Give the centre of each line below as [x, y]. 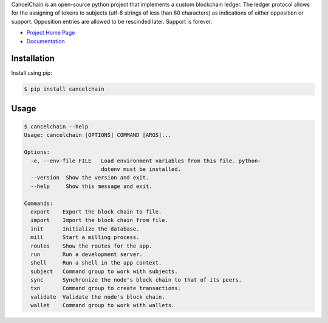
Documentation [46, 41]
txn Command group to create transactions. [106, 288]
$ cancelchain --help [56, 127]
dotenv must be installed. [141, 169]
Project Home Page [51, 33]
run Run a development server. [87, 254]
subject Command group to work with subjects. [104, 271]
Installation [33, 59]
